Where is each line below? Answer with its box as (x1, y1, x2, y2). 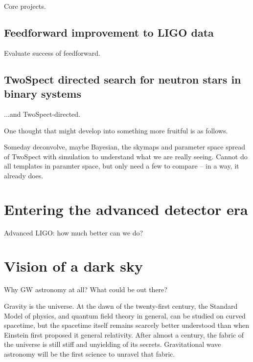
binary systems (4, 86, 81, 101)
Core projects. (4, 1, 46, 11)
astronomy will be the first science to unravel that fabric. (4, 348, 175, 359)
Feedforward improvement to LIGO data (4, 24, 214, 40)
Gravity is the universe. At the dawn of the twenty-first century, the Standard (4, 300, 238, 311)
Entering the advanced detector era (4, 199, 248, 219)
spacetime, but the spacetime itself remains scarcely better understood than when (4, 320, 250, 330)
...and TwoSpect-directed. (4, 108, 81, 119)
